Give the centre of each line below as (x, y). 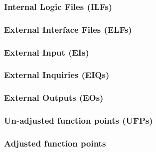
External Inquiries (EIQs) (57, 75)
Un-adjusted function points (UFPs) (78, 120)
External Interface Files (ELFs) (68, 29)
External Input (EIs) (47, 52)
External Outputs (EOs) (54, 98)
